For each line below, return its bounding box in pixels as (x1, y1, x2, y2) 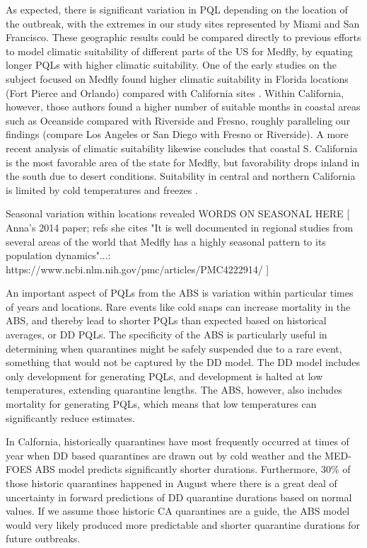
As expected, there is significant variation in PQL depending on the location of (6, 2, 348, 16)
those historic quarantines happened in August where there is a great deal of (6, 476, 337, 490)
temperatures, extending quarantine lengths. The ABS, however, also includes (6, 382, 342, 397)
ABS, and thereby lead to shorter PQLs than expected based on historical (6, 313, 327, 328)
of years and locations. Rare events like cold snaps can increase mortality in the (6, 299, 351, 314)
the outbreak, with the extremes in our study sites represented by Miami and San (6, 16, 360, 30)
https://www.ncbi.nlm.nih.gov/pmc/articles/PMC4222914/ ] (6, 261, 269, 276)
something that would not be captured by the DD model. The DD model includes (6, 355, 361, 370)
